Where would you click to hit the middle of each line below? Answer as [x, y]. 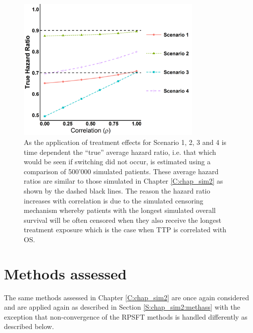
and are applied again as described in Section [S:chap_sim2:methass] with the [122, 307]
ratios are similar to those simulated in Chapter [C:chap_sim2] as [124, 181]
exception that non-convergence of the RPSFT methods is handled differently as [126, 316]
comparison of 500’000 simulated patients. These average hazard [121, 171]
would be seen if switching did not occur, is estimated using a [117, 162]
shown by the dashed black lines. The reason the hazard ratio [117, 190]
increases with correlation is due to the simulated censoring [114, 200]
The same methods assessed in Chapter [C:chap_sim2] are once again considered [126, 297]
